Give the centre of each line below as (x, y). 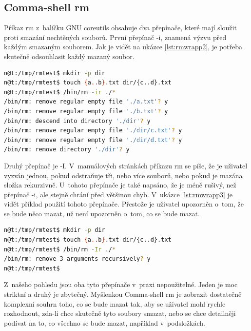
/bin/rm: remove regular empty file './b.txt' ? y (86, 111)
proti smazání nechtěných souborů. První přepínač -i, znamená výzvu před (115, 37)
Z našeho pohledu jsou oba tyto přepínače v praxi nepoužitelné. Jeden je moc (121, 284)
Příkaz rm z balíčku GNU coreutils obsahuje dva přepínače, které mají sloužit (120, 28)
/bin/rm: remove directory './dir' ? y (67, 150)
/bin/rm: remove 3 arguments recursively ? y (77, 259)
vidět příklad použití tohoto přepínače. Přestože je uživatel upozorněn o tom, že (124, 204)
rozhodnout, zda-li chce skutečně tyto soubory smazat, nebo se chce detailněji (120, 313)
